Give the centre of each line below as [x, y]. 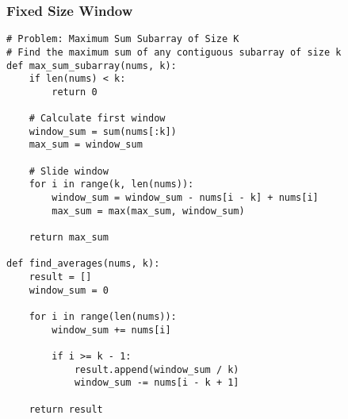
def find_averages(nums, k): [83, 264]
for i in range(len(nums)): [103, 317]
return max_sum [69, 238]
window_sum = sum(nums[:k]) [103, 131]
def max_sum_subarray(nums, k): [92, 65]
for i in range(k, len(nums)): [111, 185]
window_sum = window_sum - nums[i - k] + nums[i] [185, 198]
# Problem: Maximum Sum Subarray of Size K [123, 39]
